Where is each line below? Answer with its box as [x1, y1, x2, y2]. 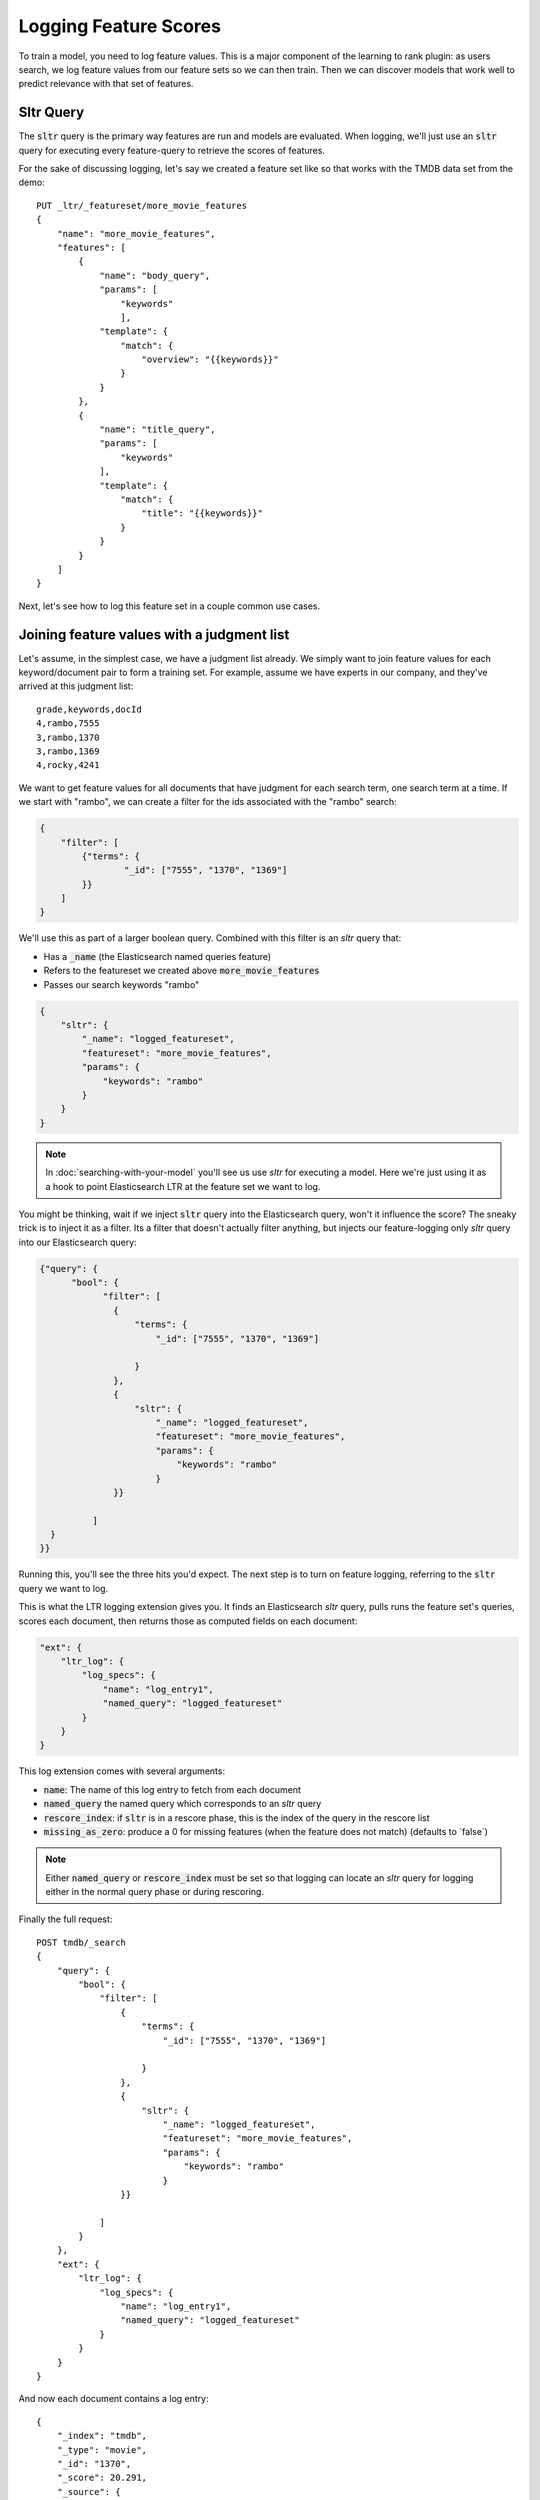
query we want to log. [18, 1582, 109, 1594]
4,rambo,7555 [36, 718, 100, 729]
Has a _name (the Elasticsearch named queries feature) [43, 950, 272, 962]
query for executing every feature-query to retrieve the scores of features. [18, 144, 325, 156]
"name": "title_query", [99, 424, 216, 435]
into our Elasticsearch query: [18, 1236, 137, 1248]
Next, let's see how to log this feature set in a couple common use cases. [18, 600, 321, 612]
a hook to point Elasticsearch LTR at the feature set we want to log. [45, 1180, 321, 1192]
